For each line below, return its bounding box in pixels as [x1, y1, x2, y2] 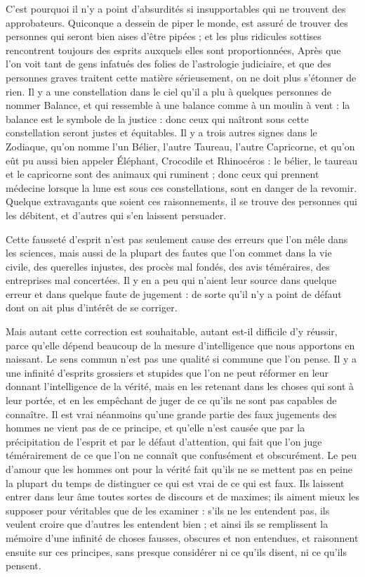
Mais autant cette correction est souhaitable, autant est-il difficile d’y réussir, [6, 324, 338, 339]
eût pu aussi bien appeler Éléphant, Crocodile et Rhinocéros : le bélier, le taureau [6, 153, 357, 167]
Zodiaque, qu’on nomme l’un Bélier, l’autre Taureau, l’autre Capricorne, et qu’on [6, 138, 355, 153]
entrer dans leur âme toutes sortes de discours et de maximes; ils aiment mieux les [6, 489, 360, 504]
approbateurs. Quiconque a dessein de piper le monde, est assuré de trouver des [6, 15, 348, 30]
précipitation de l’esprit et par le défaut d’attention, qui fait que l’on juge [6, 434, 322, 448]
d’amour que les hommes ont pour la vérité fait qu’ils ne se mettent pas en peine [6, 462, 352, 476]
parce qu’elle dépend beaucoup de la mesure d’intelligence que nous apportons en [6, 337, 355, 352]
